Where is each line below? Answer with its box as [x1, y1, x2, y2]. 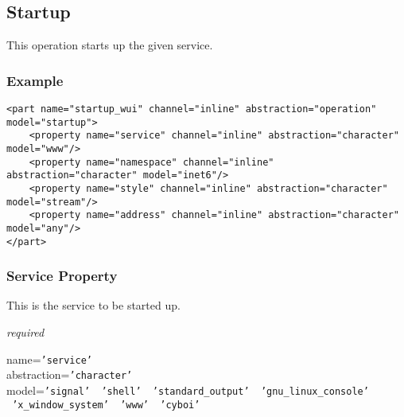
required [6, 324, 45, 341]
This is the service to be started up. [6, 297, 181, 314]
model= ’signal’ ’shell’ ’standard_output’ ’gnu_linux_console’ [6, 381, 369, 398]
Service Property [6, 266, 118, 286]
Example [6, 70, 64, 90]
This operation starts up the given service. [6, 37, 213, 53]
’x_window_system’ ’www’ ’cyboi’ [12, 399, 200, 411]
